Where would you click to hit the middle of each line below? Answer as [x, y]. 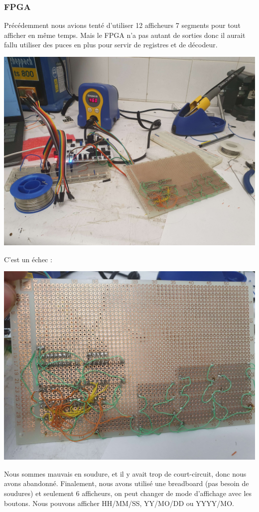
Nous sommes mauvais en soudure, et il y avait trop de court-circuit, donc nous [125, 473]
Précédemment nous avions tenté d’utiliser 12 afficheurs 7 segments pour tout [122, 25]
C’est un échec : [28, 259]
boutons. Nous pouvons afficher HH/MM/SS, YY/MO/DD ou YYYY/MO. [119, 503]
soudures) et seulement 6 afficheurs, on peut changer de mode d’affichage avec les [128, 493]
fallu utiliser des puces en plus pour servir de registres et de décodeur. [111, 45]
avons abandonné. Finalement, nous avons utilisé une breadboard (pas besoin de [127, 483]
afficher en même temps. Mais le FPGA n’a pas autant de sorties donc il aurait [125, 35]
